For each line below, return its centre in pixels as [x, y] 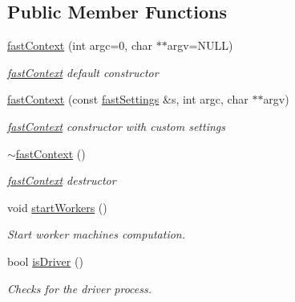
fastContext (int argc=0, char [80, 45]
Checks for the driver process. [80, 288]
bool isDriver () [45, 261]
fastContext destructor [62, 180]
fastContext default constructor [83, 72]
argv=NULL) [200, 45]
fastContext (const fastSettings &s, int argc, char [128, 99]
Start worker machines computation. [97, 234]
